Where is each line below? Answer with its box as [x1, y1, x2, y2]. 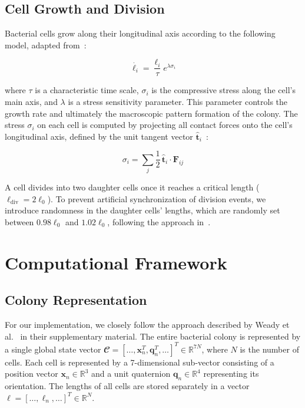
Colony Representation [5, 291, 147, 309]
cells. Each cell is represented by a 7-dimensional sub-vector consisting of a [5, 356, 274, 368]
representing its [203, 367, 259, 380]
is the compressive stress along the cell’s [151, 84, 296, 96]
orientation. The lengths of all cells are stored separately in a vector [5, 380, 250, 392]
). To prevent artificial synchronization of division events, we [47, 192, 266, 205]
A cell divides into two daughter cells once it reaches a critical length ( [5, 181, 260, 193]
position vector [5, 367, 58, 380]
